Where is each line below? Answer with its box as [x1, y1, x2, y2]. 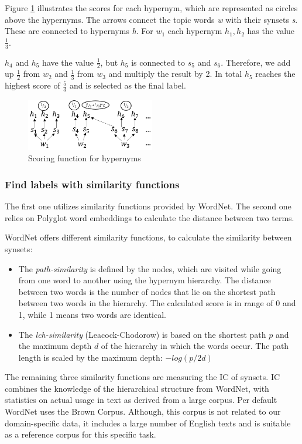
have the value [42, 56, 94, 68]
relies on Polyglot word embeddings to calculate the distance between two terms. [5, 211, 294, 223]
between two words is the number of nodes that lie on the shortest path [18, 285, 276, 297]
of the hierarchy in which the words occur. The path [101, 340, 289, 352]
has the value [247, 25, 295, 37]
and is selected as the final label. [69, 79, 186, 91]
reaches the [255, 67, 296, 80]
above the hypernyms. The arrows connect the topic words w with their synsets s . [5, 13, 298, 25]
